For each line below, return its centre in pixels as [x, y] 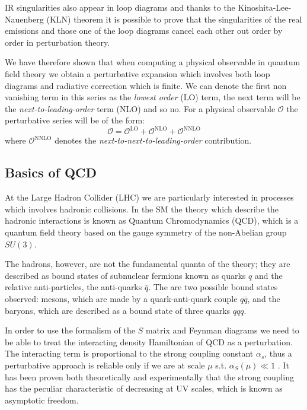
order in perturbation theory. [57, 42]
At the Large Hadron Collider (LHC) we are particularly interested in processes [149, 197]
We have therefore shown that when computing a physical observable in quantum [153, 62]
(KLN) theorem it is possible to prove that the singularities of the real [174, 19]
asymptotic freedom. [42, 400]
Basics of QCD [51, 172]
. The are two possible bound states [213, 287]
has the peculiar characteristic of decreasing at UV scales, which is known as [144, 388]
